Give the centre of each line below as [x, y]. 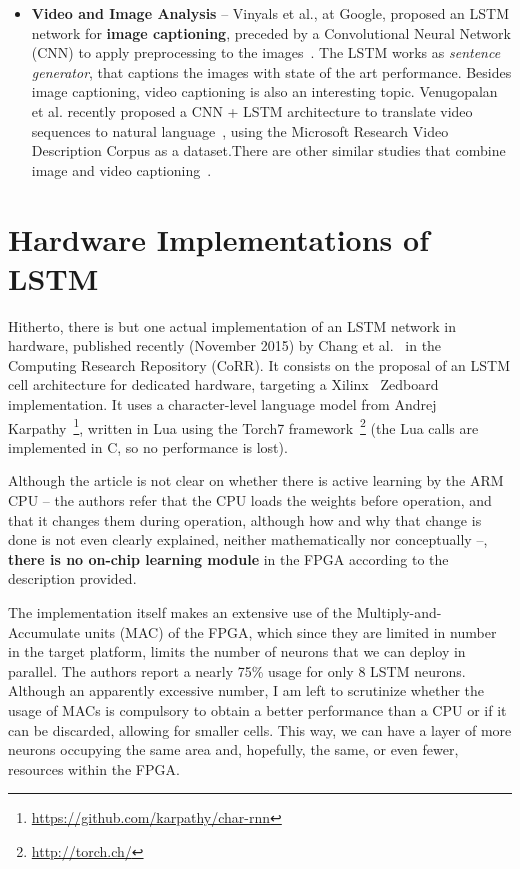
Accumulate [44, 631]
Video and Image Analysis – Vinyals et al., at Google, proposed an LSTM [270, 13]
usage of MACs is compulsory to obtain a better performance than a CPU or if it [257, 710]
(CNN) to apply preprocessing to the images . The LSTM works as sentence [266, 52]
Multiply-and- [399, 612]
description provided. [72, 578]
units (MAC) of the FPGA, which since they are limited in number [290, 631]
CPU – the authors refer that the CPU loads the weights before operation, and [250, 500]
